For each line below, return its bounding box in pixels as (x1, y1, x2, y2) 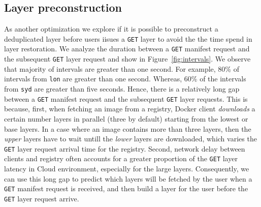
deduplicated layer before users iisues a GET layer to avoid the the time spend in (4, 33, 252, 44)
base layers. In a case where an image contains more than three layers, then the (4, 123, 251, 134)
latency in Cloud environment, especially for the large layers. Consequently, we (4, 163, 249, 174)
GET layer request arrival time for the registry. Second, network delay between (4, 143, 245, 154)
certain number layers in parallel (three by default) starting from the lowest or (4, 113, 248, 124)
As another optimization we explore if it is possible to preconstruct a (4, 23, 218, 34)
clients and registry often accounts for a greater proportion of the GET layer (4, 153, 238, 164)
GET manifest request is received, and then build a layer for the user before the (4, 183, 248, 194)
